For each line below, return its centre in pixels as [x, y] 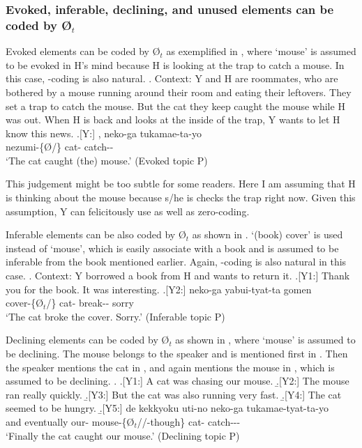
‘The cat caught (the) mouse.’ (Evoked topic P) [107, 160]
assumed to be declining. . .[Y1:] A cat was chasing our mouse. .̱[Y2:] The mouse [178, 381]
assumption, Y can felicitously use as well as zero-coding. [128, 211]
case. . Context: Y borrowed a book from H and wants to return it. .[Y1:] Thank [178, 276]
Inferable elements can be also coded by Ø [96, 234]
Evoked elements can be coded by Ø [83, 51]
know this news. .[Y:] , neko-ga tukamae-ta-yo [104, 133]
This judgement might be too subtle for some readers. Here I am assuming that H [181, 184]
